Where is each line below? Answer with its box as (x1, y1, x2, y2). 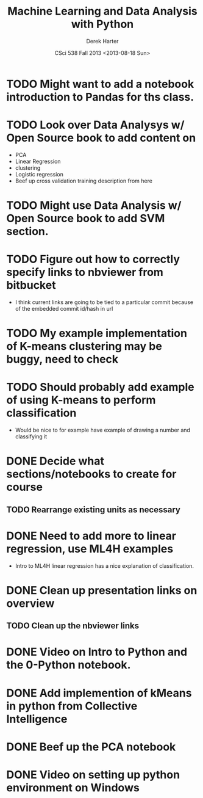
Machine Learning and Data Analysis (7, 4, 198, 18)
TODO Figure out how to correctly (6, 252, 180, 266)
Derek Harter (86, 37, 119, 45)
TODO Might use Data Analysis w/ (6, 198, 182, 212)
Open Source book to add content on (6, 131, 196, 145)
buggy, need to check (6, 352, 119, 366)
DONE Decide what (6, 454, 105, 468)
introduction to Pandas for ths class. (6, 90, 194, 104)
